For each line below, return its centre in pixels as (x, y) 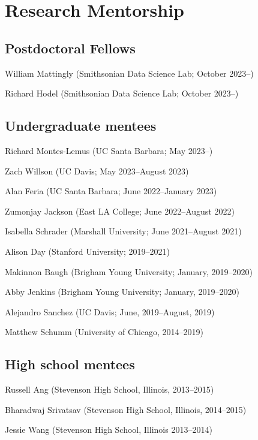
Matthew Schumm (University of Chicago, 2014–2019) (104, 332)
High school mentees (70, 364)
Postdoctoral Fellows (70, 48)
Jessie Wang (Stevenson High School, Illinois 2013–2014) (109, 430)
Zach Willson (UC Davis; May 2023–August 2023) (97, 171)
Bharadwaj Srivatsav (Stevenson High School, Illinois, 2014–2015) (126, 409)
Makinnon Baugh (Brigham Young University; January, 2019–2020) (129, 271)
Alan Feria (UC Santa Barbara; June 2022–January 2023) (111, 191)
